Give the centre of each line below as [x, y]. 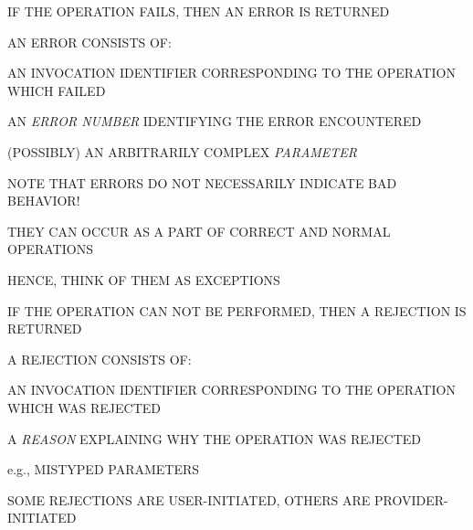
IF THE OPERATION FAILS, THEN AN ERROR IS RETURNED [199, 11]
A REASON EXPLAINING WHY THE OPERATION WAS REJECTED [214, 438]
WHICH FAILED [57, 90]
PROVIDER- [411, 499]
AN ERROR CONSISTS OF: [89, 42]
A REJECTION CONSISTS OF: [100, 359]
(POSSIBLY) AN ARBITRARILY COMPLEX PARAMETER [183, 151]
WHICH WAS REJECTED [84, 407]
